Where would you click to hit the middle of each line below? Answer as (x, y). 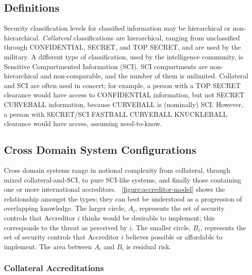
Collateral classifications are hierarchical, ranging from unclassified (141, 37)
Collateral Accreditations (54, 268)
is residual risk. (149, 246)
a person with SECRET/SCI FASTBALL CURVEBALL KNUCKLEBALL (116, 114)
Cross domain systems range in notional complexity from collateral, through (117, 170)
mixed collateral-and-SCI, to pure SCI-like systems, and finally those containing (123, 179)
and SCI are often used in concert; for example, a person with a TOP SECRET (122, 85)
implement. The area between (48, 246)
